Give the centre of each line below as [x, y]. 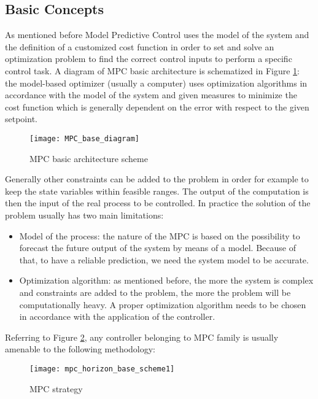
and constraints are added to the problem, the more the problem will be [155, 292]
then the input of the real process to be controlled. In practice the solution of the [158, 203]
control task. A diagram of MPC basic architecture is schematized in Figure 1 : [152, 70]
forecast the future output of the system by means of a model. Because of [157, 248]
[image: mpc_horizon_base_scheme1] [102, 369]
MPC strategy [56, 388]
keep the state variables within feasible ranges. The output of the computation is [157, 191]
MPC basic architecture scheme [89, 158]
